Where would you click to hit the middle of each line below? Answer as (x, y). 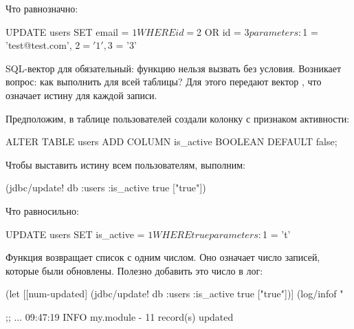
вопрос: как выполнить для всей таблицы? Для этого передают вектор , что (164, 82)
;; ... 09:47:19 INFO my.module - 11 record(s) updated (120, 316)
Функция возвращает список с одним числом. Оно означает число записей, (163, 257)
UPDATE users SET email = (67, 31)
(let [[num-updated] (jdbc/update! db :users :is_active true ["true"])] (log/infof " (175, 294)
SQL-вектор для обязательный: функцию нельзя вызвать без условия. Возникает (174, 68)
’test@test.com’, (39, 45)
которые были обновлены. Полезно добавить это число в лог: (134, 270)
